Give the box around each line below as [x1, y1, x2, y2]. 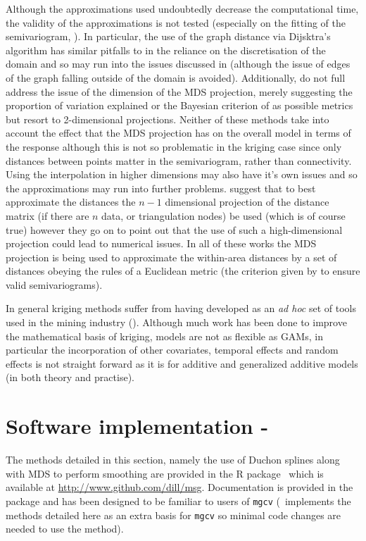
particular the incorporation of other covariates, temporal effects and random [6, 342, 339, 357]
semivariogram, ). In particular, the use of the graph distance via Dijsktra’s [6, 29, 331, 44]
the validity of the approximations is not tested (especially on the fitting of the [6, 15, 346, 30]
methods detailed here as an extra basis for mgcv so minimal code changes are [6, 507, 341, 522]
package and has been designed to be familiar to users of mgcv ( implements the [6, 493, 351, 508]
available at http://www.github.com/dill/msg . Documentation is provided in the [6, 480, 353, 495]
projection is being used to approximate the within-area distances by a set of [6, 249, 337, 264]
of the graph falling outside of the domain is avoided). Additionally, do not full [6, 70, 346, 85]
